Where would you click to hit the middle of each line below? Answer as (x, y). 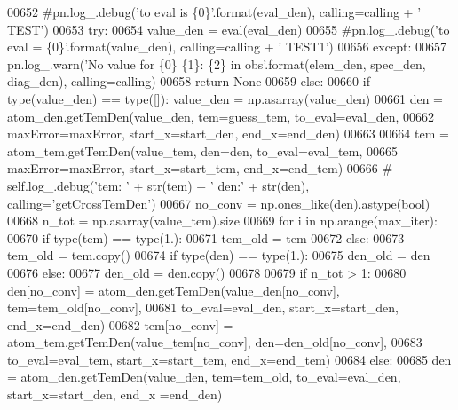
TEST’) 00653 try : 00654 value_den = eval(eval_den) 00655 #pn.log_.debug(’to (229, 29)
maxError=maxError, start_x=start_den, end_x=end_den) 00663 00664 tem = (228, 134)
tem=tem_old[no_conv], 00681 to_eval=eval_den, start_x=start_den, (203, 307)
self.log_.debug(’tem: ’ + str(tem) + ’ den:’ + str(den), (158, 185)
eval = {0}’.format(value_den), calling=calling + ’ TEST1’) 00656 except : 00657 (227, 47)
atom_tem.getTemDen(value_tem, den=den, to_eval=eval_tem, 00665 (202, 150)
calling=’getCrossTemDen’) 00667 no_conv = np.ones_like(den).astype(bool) (219, 203)
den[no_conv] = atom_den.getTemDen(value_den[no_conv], (174, 290)
